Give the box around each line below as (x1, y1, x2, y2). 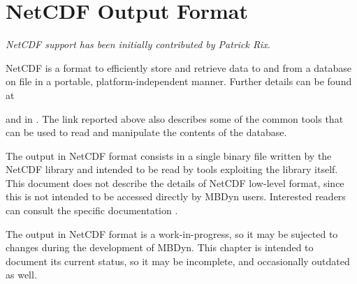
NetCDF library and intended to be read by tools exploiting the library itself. (6, 162, 338, 177)
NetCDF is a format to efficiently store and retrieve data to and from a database (6, 60, 352, 75)
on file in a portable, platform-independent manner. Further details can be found (6, 74, 352, 89)
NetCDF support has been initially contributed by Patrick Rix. (6, 37, 270, 52)
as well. (6, 267, 37, 282)
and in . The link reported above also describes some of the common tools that (6, 111, 344, 126)
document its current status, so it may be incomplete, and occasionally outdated (6, 253, 350, 268)
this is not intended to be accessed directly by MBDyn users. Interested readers (6, 189, 346, 204)
